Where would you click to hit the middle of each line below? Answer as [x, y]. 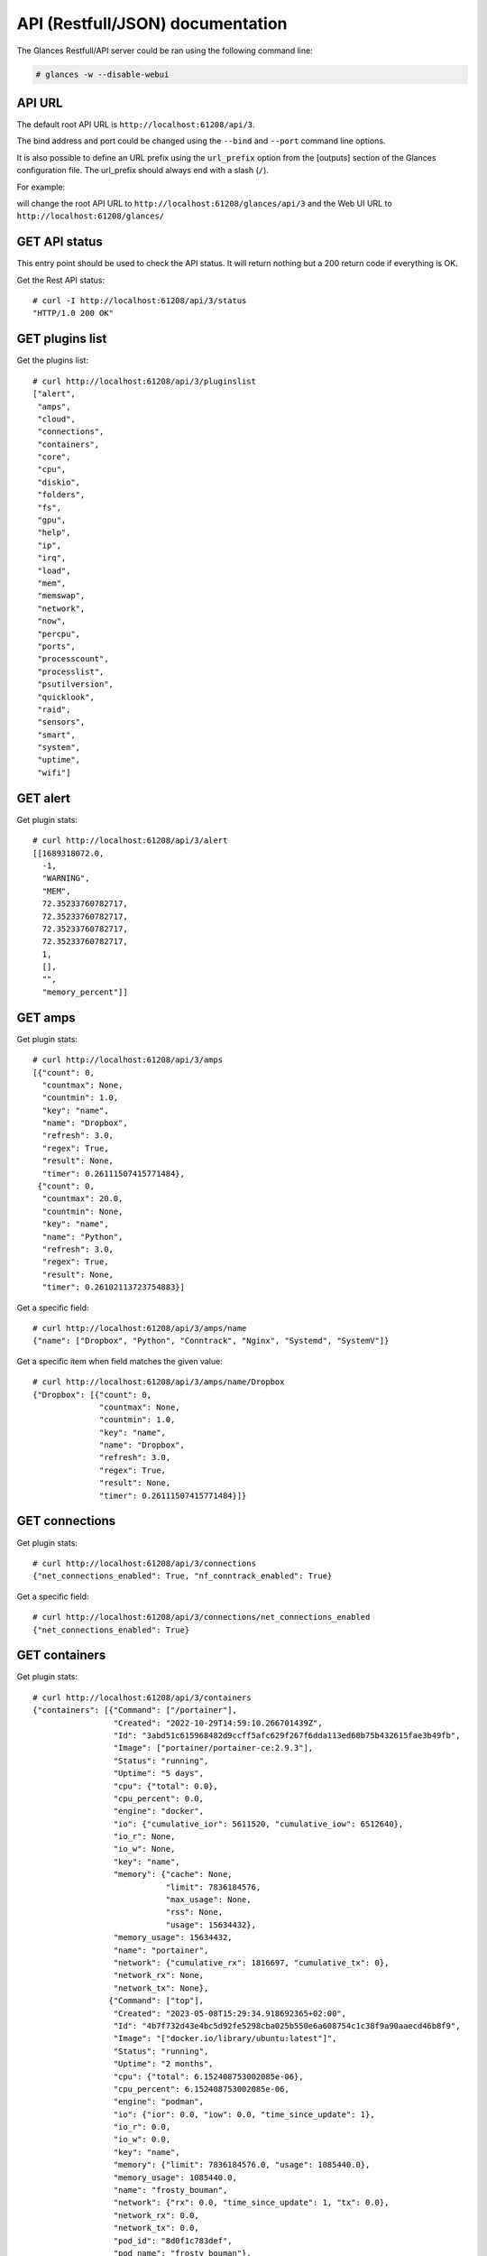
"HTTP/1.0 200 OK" [74, 313]
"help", [54, 533]
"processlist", [71, 671]
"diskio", [59, 482]
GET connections [66, 1521]
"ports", [56, 646]
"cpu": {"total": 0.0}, [165, 1786]
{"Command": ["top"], [156, 2001]
